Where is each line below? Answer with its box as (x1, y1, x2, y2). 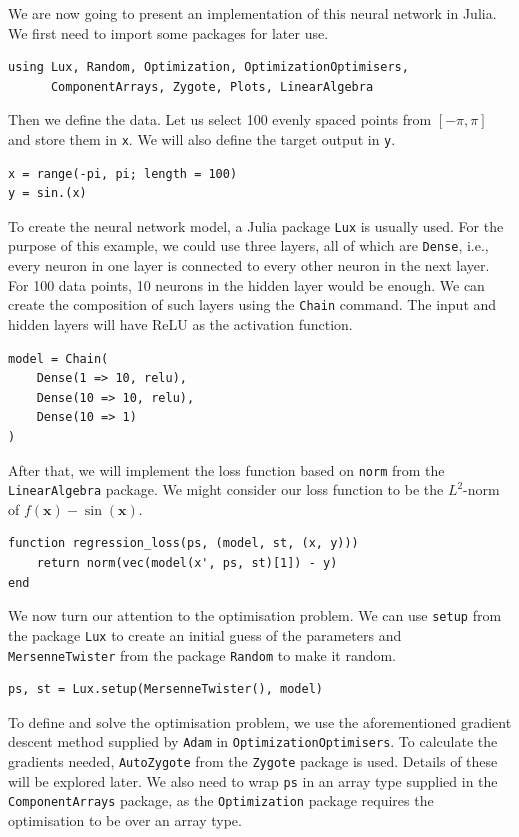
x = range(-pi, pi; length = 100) (8, 166, 238, 181)
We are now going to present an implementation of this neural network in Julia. (8, 3, 497, 23)
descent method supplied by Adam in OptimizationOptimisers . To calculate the (8, 731, 498, 752)
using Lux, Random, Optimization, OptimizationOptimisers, (8, 60, 409, 75)
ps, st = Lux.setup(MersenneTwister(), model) (8, 682, 323, 697)
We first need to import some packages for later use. (8, 22, 329, 43)
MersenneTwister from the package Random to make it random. (8, 644, 397, 665)
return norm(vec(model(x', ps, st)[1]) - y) (36, 556, 338, 571)
